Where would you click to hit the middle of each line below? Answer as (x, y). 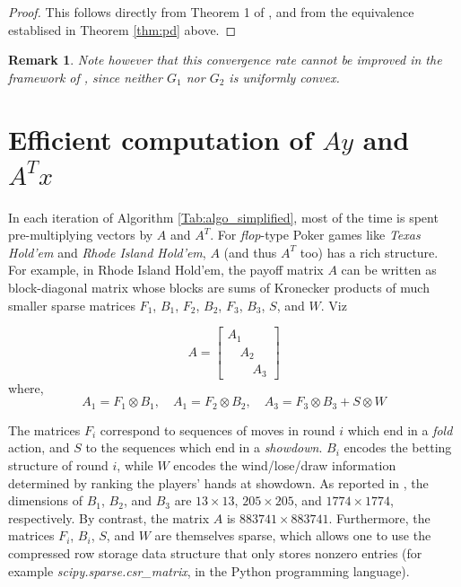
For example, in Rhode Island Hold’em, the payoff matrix (166, 270)
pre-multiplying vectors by (81, 235)
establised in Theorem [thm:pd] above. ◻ (122, 29)
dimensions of (45, 500)
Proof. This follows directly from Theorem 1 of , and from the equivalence (211, 12)
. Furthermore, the (379, 517)
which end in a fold (400, 429)
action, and (39, 447)
